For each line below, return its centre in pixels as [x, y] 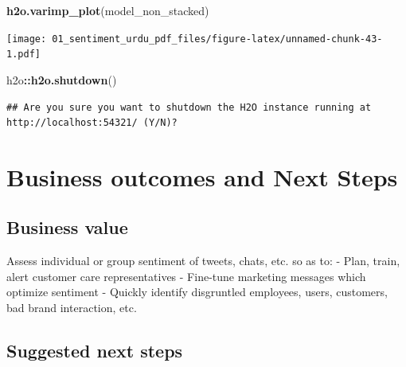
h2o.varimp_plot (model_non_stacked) [108, 10]
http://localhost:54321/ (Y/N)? [92, 123]
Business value [67, 227]
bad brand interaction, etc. [72, 308]
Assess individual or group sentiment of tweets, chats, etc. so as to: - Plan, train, [203, 261]
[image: [27, 39]
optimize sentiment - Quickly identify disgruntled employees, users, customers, [197, 292]
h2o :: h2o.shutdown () [62, 79]
